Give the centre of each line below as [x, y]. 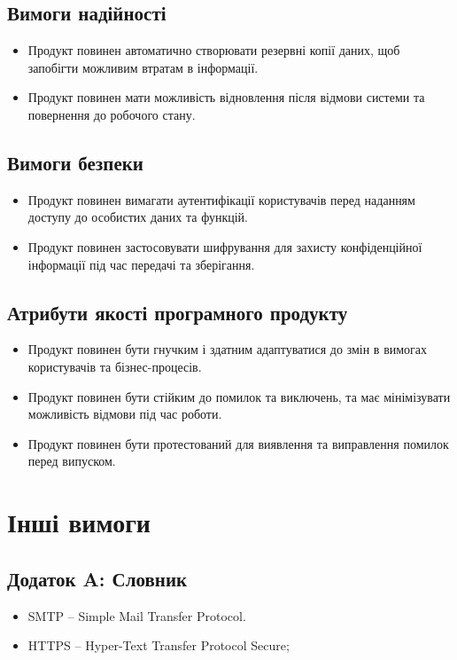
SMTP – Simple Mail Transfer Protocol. [137, 615]
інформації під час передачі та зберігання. [141, 264]
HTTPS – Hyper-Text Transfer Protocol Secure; [159, 645]
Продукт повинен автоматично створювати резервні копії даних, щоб [214, 50]
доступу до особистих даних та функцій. [138, 217]
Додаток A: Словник [97, 578]
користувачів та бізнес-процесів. [115, 366]
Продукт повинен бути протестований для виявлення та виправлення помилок [238, 443]
